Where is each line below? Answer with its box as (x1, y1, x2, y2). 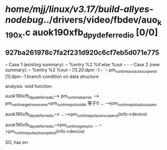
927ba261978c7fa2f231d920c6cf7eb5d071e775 (5, 48, 159, 57)
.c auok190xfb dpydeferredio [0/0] (22, 27, 158, 40)
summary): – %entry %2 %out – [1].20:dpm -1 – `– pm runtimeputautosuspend (5, 67, 157, 74)
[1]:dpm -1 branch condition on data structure (5, 73, 99, 79)
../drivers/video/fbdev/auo (43, 14, 158, 26)
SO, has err (5, 139, 29, 145)
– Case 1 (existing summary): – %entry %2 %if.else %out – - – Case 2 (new (5, 62, 160, 68)
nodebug (5, 14, 44, 26)
